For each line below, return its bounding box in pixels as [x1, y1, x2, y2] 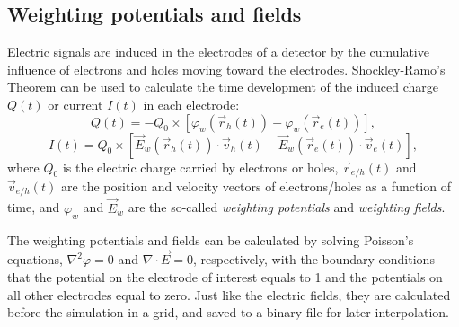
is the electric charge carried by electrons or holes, [62, 157, 339, 176]
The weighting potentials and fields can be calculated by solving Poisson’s [7, 230, 414, 249]
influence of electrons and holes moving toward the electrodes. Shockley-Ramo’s [7, 59, 446, 78]
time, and [7, 198, 60, 217]
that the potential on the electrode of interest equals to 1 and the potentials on [7, 267, 443, 286]
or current [48, 94, 103, 113]
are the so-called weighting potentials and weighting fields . [128, 198, 446, 217]
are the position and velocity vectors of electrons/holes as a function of [60, 177, 451, 196]
